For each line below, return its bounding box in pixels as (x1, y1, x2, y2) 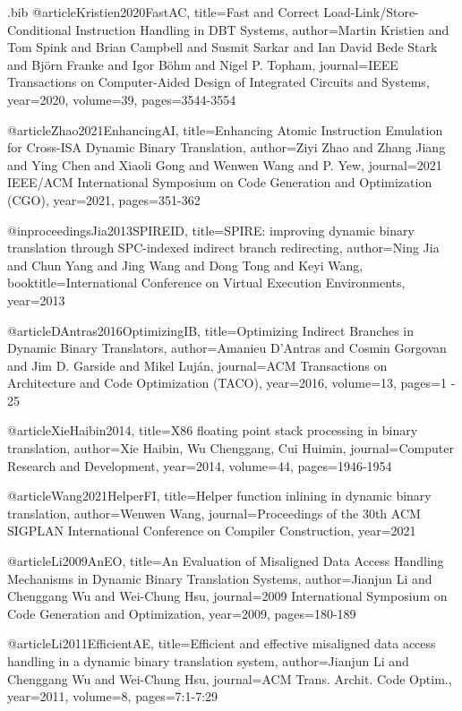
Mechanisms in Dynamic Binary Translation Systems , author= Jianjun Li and (7, 569, 432, 587)
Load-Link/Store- (323, 3, 419, 21)
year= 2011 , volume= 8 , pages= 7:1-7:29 (7, 687, 218, 706)
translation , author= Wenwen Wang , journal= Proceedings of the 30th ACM (7, 503, 421, 522)
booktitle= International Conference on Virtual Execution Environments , (7, 273, 406, 292)
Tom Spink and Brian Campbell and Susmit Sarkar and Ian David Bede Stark (7, 38, 438, 56)
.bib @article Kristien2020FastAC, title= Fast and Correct (7, 3, 320, 21)
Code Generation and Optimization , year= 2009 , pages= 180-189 (7, 604, 356, 622)
